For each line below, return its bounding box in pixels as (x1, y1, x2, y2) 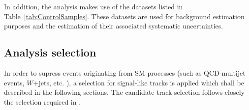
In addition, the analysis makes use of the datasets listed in (4, 1, 183, 11)
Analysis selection (4, 45, 96, 60)
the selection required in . (4, 96, 81, 107)
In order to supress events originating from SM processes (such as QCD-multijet (4, 67, 246, 78)
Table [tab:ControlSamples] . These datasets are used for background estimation (4, 11, 245, 21)
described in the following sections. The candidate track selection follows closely (4, 87, 245, 97)
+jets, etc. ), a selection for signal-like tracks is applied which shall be (33, 77, 244, 87)
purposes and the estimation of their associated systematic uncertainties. (4, 21, 223, 31)
